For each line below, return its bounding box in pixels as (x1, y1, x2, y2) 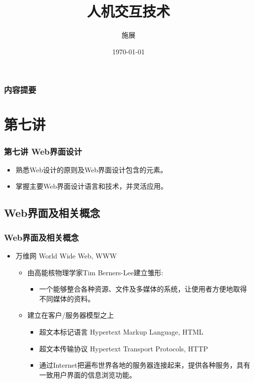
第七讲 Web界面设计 (4, 145, 82, 157)
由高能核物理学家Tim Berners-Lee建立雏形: (27, 267, 164, 277)
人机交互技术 (86, 1, 170, 21)
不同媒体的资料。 (39, 293, 95, 303)
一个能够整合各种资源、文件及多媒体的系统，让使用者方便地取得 (39, 284, 247, 294)
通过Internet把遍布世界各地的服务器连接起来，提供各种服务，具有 (39, 360, 251, 370)
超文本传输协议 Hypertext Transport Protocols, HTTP (39, 343, 208, 353)
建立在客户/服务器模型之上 (27, 310, 114, 320)
